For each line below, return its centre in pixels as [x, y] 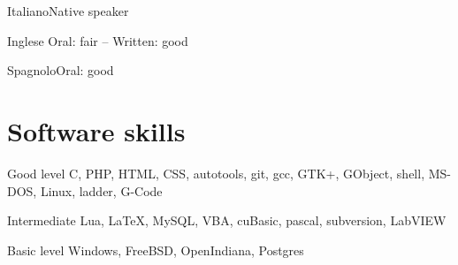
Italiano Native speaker [68, 11]
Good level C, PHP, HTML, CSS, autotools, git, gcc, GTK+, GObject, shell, [216, 173]
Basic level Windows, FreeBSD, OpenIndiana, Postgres [156, 250]
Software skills [96, 130]
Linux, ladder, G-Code [101, 190]
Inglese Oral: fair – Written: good [98, 40]
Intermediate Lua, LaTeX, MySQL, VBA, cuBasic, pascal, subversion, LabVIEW [227, 220]
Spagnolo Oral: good [61, 70]
